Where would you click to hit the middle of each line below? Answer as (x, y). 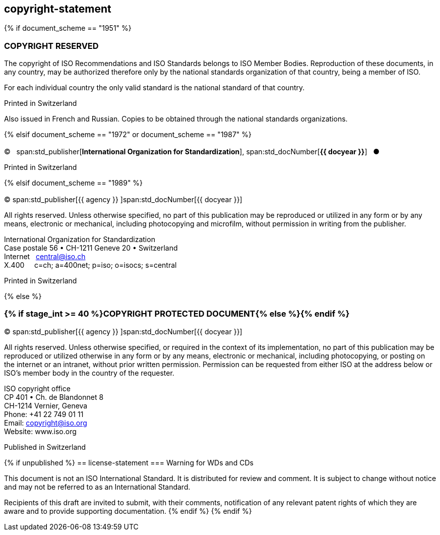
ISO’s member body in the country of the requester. (89, 373)
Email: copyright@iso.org (46, 423)
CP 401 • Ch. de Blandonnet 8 (54, 397)
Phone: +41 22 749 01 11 (44, 414)
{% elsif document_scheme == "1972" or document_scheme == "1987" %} (128, 135)
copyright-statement (58, 9)
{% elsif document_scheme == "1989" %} (74, 183)
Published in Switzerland (45, 447)
